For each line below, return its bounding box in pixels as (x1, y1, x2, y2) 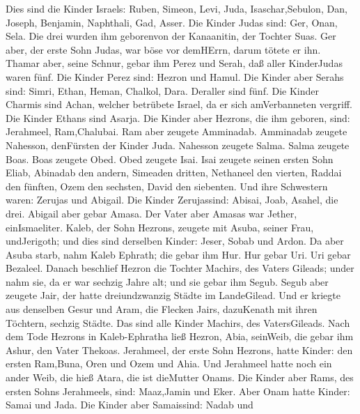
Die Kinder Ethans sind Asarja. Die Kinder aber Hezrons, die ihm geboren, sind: (6, 110, 350, 125)
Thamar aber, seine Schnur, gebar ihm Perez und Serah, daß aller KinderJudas (6, 56, 343, 70)
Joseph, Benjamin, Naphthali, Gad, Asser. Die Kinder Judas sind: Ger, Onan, (6, 15, 338, 29)
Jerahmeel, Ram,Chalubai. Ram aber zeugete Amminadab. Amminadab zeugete (6, 124, 347, 139)
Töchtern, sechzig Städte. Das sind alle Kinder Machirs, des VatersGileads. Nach (6, 315, 350, 330)
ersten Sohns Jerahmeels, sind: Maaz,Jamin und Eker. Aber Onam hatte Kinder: (6, 383, 350, 398)
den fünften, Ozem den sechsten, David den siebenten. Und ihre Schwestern (6, 178, 328, 193)
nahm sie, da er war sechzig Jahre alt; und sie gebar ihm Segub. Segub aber (6, 274, 329, 289)
